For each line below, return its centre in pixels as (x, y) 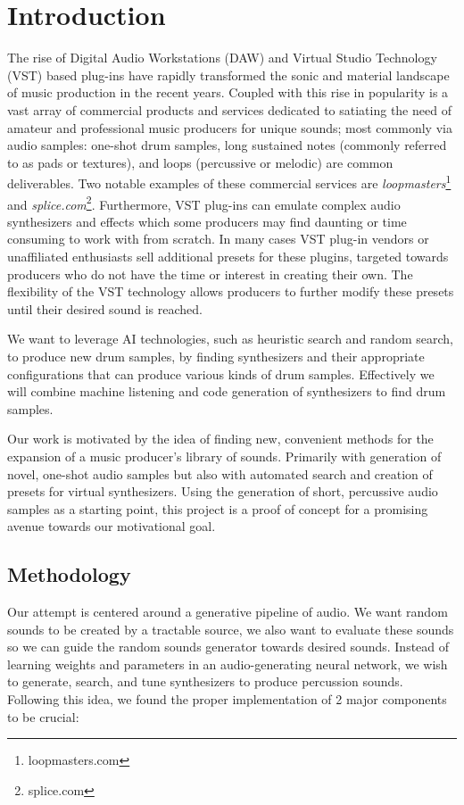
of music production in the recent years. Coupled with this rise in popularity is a (228, 92)
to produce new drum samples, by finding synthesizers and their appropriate (216, 356)
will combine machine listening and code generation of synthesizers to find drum (227, 391)
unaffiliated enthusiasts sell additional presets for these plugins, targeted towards (228, 256)
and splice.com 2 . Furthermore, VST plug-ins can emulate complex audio (204, 203)
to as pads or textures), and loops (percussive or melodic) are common (200, 162)
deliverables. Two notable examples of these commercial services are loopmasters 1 (229, 182)
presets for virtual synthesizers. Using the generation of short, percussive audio (223, 491)
